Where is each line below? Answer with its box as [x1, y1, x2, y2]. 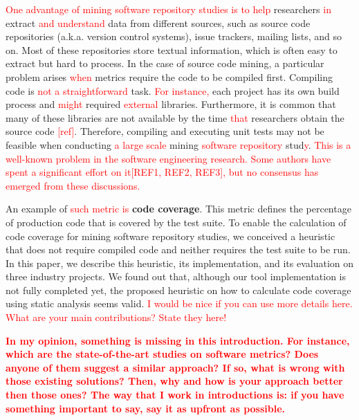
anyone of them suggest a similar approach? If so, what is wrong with [6, 360, 345, 374]
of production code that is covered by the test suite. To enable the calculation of [6, 214, 347, 229]
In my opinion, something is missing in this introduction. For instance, [6, 333, 350, 347]
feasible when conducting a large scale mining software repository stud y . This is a [6, 137, 351, 152]
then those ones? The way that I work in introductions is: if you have [6, 387, 344, 402]
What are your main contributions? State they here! [6, 310, 227, 325]
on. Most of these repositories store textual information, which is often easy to [6, 42, 338, 57]
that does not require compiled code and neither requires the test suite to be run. [6, 242, 351, 257]
